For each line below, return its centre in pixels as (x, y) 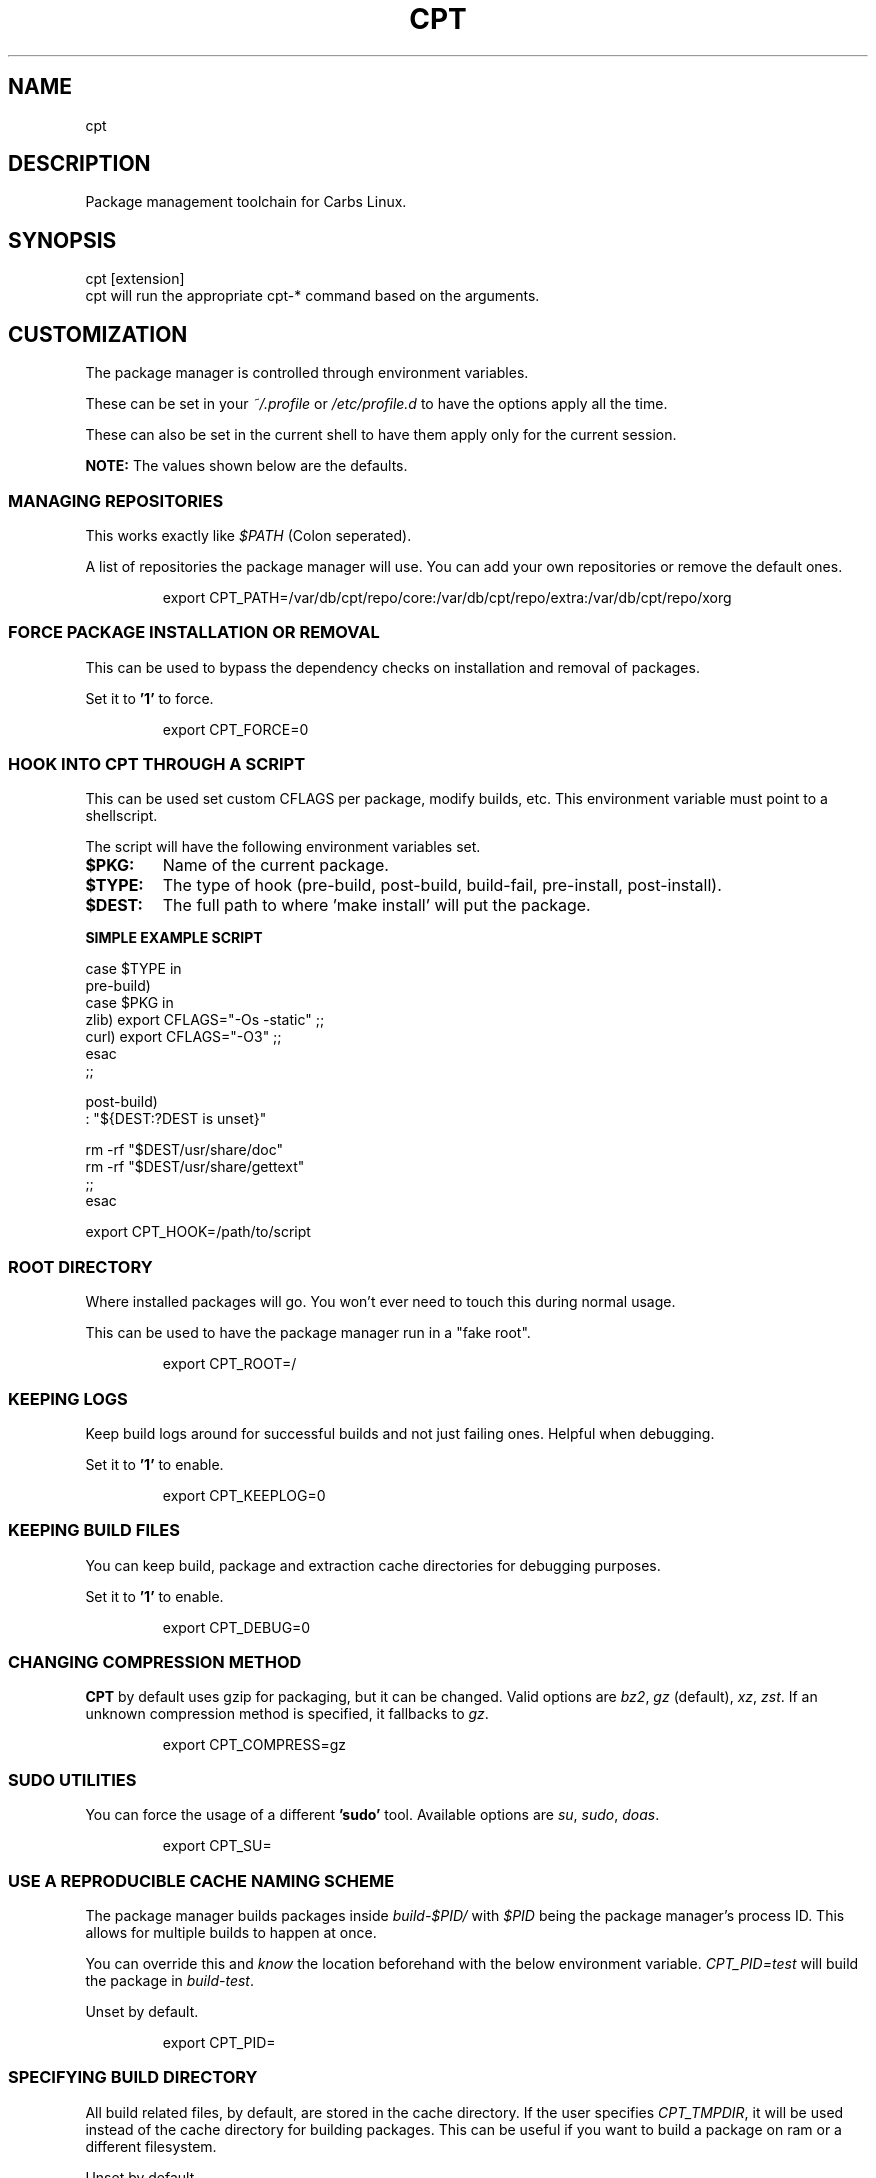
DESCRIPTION (79, 164)
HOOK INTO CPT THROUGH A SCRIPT (157, 764)
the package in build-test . (169, 1980)
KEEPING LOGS (68, 1398)
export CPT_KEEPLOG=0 (244, 1495)
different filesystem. (151, 2146)
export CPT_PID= (219, 2042)
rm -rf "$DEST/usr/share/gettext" (195, 1167)
